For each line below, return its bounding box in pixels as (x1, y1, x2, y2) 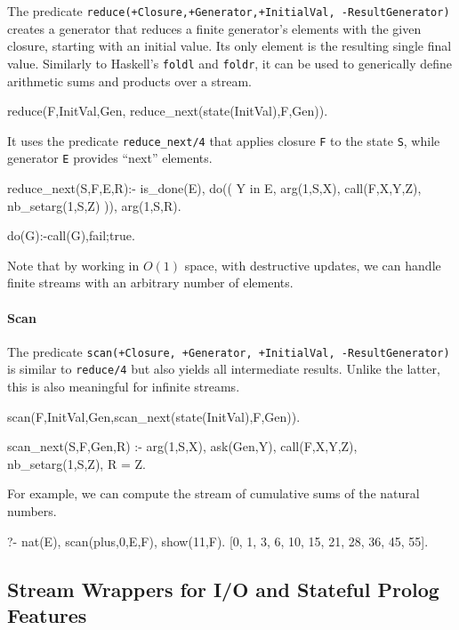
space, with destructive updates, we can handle (184, 255, 441, 274)
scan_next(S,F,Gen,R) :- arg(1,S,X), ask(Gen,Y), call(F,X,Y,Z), (7, 437, 358, 456)
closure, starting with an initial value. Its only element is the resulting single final (7, 36, 452, 55)
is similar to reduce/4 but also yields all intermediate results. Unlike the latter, (7, 359, 440, 378)
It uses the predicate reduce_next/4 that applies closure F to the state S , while (7, 131, 440, 149)
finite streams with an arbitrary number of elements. (7, 273, 294, 292)
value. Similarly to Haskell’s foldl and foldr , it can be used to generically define (7, 53, 453, 72)
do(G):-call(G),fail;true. (7, 226, 135, 245)
